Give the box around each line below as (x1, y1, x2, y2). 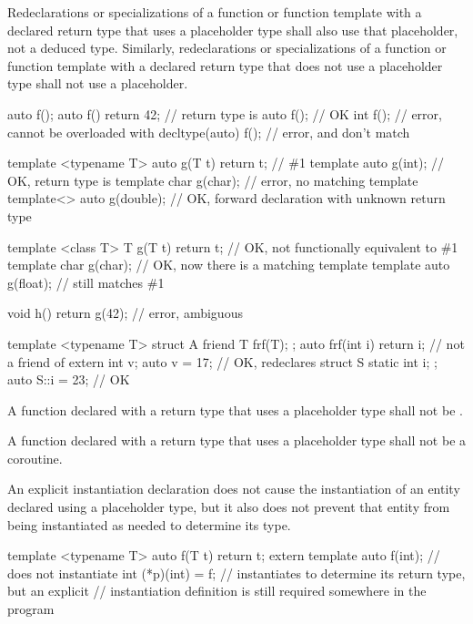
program (7, 599, 55, 619)
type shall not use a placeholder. (7, 74, 188, 93)
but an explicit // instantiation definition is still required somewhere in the (7, 581, 427, 600)
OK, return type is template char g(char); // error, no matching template (7, 170, 418, 189)
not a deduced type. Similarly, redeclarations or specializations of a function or (7, 38, 447, 57)
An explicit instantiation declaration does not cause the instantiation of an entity (7, 479, 460, 498)
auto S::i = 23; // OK (7, 370, 130, 389)
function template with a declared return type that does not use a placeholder (7, 56, 443, 75)
